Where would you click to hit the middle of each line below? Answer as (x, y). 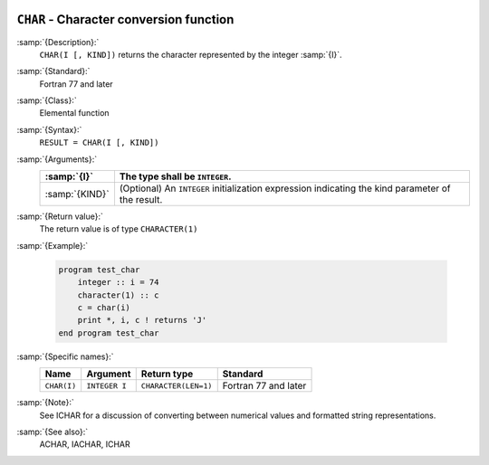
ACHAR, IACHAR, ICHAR (85, 444)
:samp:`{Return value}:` (60, 216)
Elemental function (74, 113)
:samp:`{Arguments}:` (57, 159)
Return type (167, 374)
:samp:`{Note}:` (45, 403)
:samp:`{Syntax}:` (49, 129)
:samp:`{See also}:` (53, 432)
